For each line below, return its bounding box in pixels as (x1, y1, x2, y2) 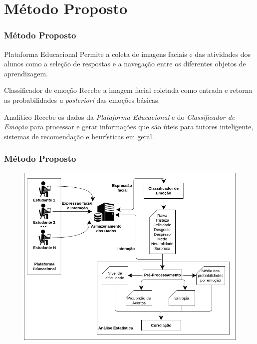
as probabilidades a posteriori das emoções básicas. (4, 94, 160, 105)
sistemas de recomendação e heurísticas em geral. (4, 131, 154, 141)
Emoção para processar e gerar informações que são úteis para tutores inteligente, (4, 121, 254, 132)
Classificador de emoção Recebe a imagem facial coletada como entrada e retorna (4, 85, 253, 95)
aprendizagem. (4, 68, 48, 78)
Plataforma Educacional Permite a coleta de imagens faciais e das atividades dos (4, 48, 251, 59)
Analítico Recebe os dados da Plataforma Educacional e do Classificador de (4, 111, 235, 122)
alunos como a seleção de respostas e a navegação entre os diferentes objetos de (4, 58, 246, 69)
